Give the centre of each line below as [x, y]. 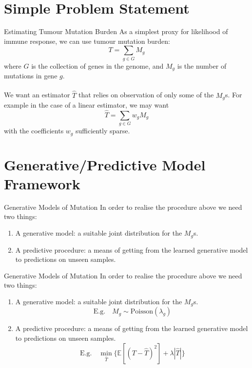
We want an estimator [37, 95]
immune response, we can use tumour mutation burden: [87, 41]
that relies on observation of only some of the [146, 95]
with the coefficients [34, 131]
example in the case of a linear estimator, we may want [87, 104]
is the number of [202, 65]
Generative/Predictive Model [105, 164]
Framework [42, 183]
